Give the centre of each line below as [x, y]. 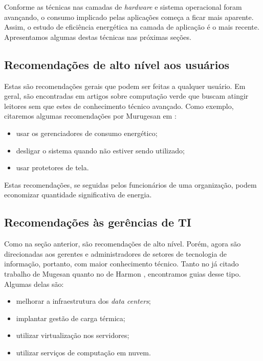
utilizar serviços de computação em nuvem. [83, 352]
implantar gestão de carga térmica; [71, 318]
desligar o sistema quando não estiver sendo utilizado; [100, 150]
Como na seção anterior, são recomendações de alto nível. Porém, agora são [123, 244]
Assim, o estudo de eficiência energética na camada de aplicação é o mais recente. [132, 27]
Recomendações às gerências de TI [98, 222]
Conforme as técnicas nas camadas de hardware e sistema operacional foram [123, 7]
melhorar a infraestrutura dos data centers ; [83, 301]
